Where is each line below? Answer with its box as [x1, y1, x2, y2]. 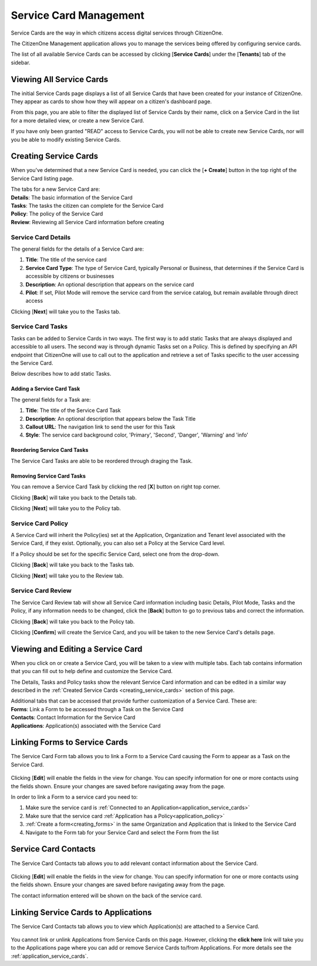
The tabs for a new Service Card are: [11, 185, 100, 193]
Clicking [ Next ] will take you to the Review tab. [11, 572, 124, 579]
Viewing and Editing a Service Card [11, 644, 143, 654]
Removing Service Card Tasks [11, 472, 86, 479]
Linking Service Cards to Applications [11, 907, 152, 917]
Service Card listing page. [11, 175, 73, 182]
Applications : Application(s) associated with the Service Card [11, 722, 161, 729]
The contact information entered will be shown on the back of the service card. [11, 892, 203, 899]
